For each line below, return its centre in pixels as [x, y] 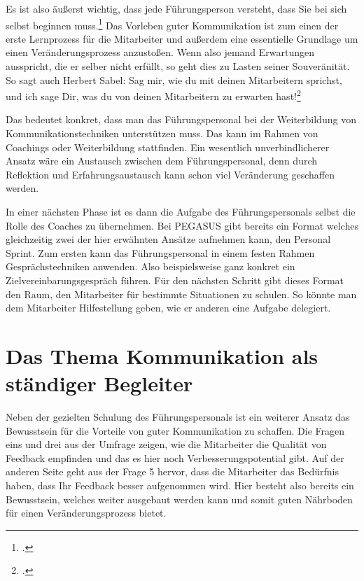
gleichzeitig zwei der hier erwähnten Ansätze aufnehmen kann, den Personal [168, 239]
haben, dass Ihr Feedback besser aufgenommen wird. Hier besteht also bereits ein [180, 485]
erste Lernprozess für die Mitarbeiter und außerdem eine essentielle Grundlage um [182, 38]
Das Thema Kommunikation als [162, 355]
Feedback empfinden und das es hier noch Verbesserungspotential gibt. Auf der [175, 457]
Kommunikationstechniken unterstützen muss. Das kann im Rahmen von [162, 133]
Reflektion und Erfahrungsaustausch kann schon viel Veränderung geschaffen [170, 174]
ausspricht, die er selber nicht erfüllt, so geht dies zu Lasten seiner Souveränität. [178, 66]
